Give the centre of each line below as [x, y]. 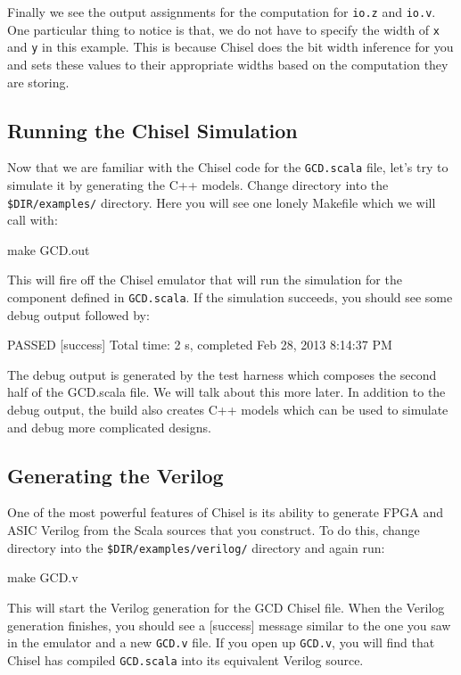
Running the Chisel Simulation [152, 130]
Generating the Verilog [115, 475]
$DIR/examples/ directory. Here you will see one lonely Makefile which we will [222, 202]
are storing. [38, 82]
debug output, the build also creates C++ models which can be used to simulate [228, 410]
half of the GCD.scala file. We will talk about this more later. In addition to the [226, 392]
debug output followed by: [78, 314]
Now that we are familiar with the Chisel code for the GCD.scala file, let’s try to [228, 167]
